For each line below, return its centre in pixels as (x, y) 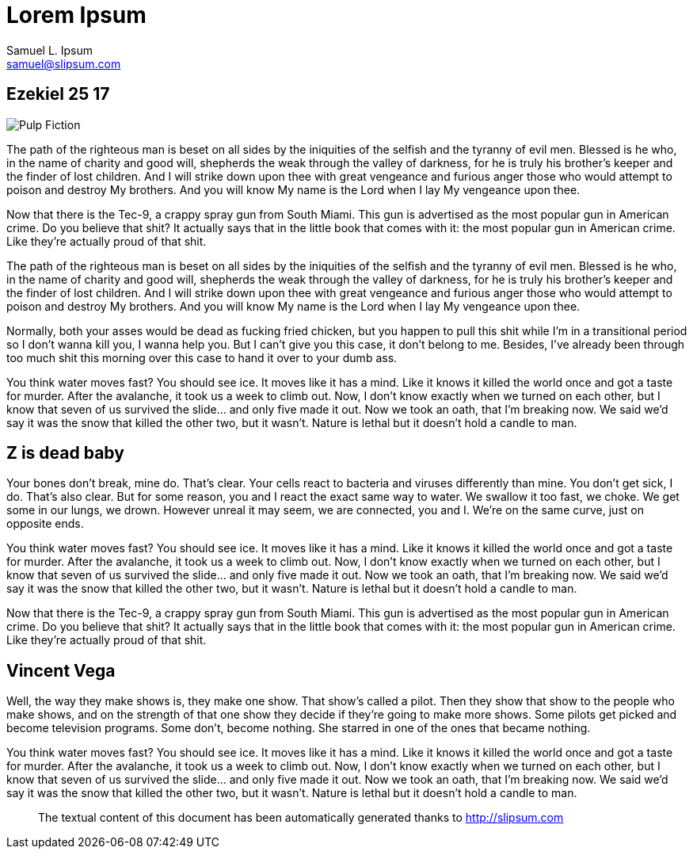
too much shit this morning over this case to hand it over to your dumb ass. (202, 357)
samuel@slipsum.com (64, 63)
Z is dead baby (65, 453)
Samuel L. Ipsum (50, 50)
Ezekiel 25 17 (58, 94)
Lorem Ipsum (76, 15)
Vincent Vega (61, 670)
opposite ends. (45, 524)
